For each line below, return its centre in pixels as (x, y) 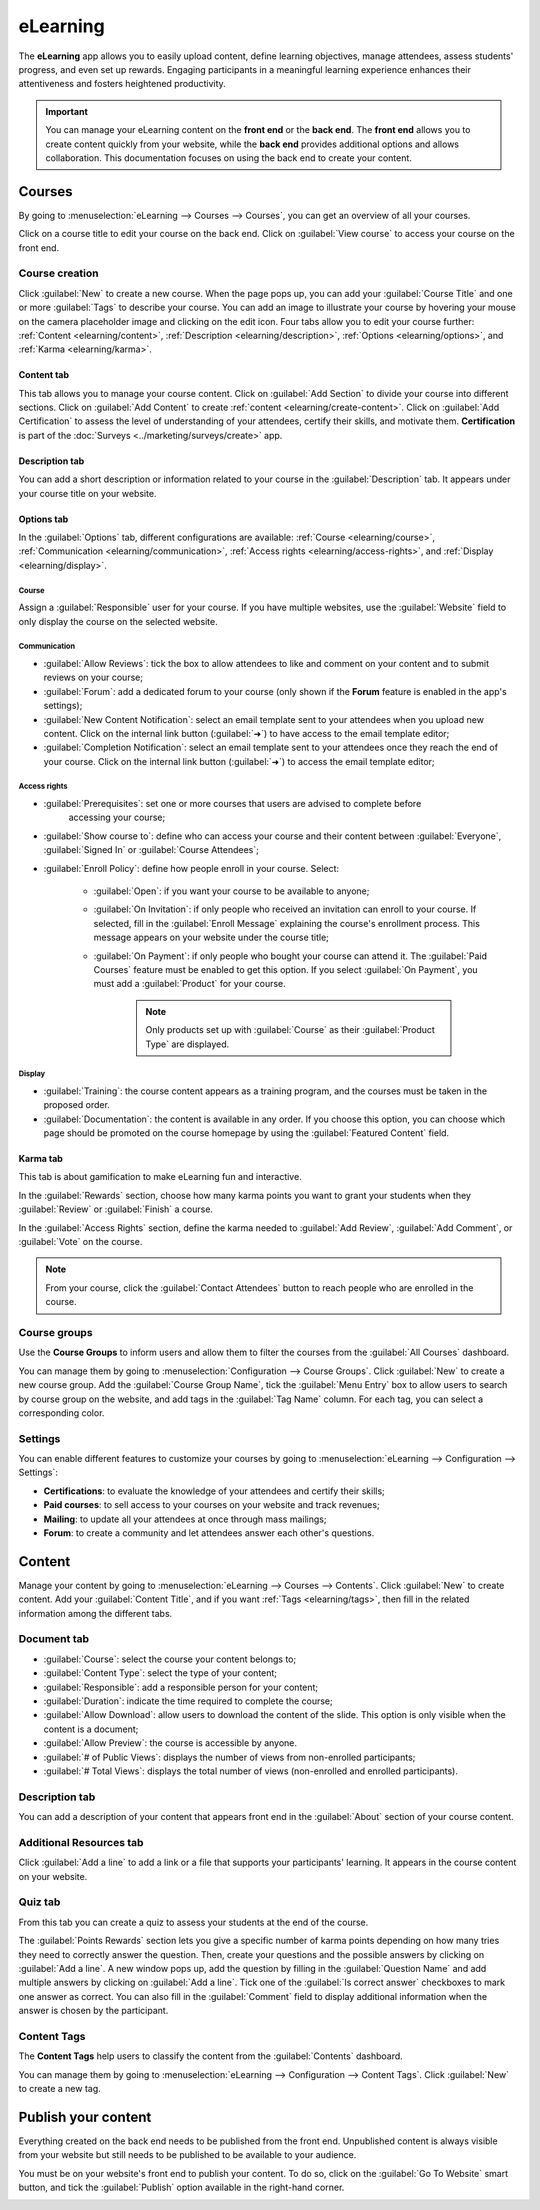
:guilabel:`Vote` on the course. (80, 1242)
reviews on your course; (93, 677)
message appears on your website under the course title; (211, 937)
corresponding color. (61, 1412)
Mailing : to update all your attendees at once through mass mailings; (185, 1519)
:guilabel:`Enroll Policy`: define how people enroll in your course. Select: (191, 868)
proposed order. (76, 1105)
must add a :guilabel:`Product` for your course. (190, 984)
